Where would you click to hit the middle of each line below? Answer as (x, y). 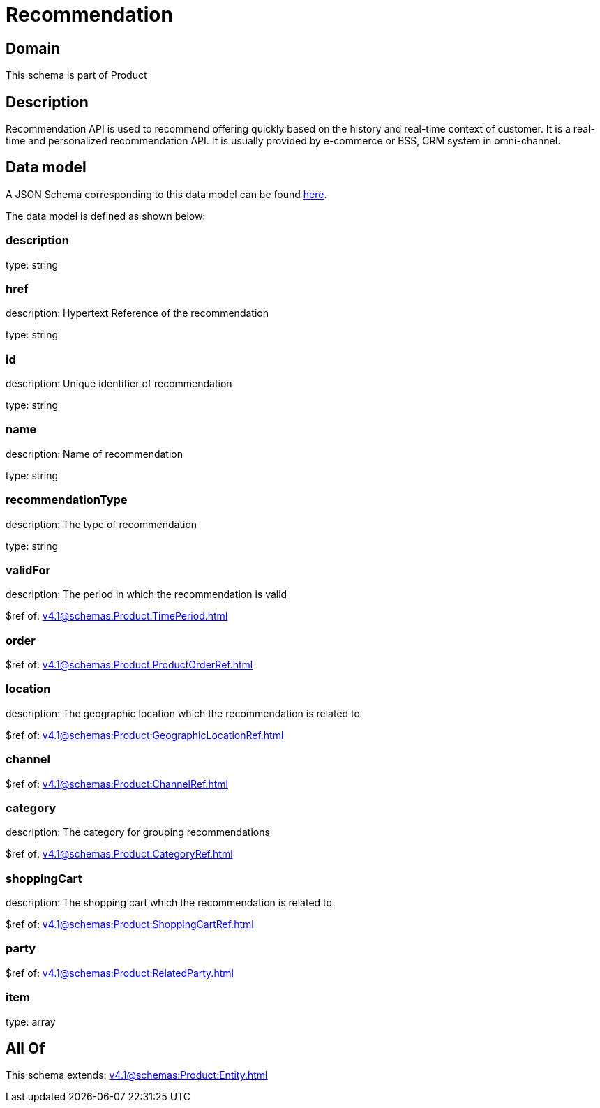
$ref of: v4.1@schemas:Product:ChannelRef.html (117, 784)
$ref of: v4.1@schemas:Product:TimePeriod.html (117, 616)
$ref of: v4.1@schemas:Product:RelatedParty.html (120, 973)
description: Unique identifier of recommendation (119, 384)
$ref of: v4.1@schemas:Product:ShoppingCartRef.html (130, 924)
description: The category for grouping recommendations (138, 832)
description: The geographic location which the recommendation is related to (183, 713)
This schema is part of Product (76, 75)
